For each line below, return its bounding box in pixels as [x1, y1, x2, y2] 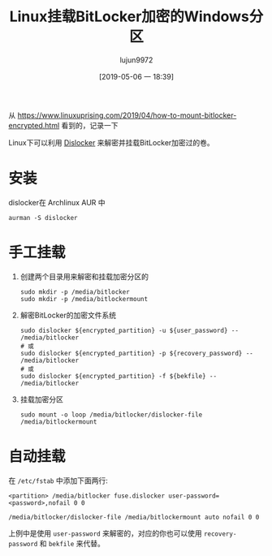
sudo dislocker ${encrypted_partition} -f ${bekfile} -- [19, 372, 218, 380]
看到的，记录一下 [61, 120, 119, 130]
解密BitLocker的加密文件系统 [19, 310, 117, 320]
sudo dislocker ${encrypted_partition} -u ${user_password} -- [19, 326, 240, 334]
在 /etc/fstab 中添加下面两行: [8, 476, 108, 485]
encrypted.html [8, 120, 60, 130]
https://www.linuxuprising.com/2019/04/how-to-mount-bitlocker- [17, 110, 237, 120]
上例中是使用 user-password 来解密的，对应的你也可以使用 [8, 528, 202, 538]
